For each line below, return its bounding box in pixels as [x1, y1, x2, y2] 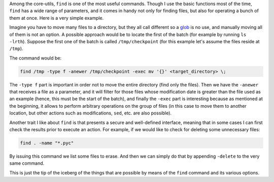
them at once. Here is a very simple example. [9, 15, 104, 21]
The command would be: [9, 55, 62, 61]
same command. [9, 160, 45, 166]
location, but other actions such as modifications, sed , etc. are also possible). [9, 110, 172, 116]
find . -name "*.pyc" [20, 140, 74, 146]
